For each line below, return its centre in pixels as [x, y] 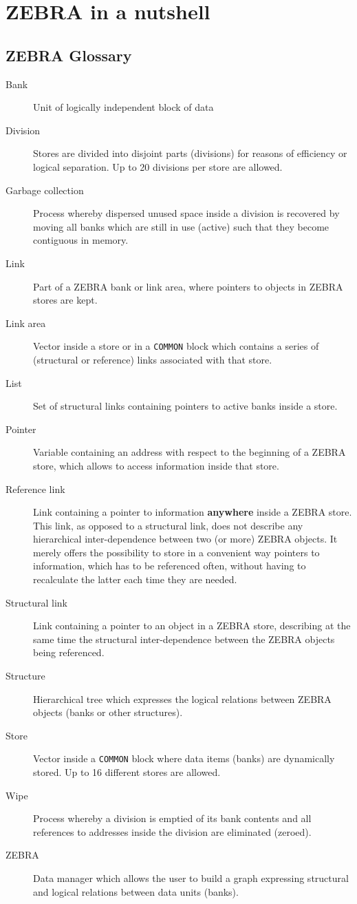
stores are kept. [65, 300]
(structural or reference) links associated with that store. [153, 359]
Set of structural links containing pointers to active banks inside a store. [185, 406]
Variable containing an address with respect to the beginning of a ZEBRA [190, 452]
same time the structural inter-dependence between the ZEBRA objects [184, 639]
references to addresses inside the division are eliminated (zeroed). [172, 831]
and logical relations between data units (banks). [136, 891]
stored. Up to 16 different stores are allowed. [127, 772]
